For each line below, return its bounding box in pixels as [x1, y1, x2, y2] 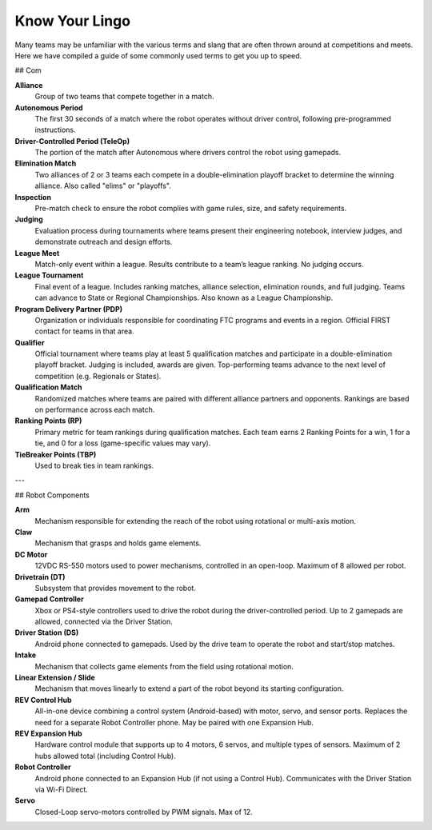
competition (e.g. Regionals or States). [34, 371, 162, 381]
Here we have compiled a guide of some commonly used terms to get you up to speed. [14, 50, 302, 60]
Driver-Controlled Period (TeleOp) [14, 136, 130, 146]
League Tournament [14, 270, 84, 280]
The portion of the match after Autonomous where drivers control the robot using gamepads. [34, 148, 342, 158]
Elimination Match [14, 158, 77, 168]
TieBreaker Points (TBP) [14, 449, 97, 459]
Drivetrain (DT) [14, 572, 66, 581]
